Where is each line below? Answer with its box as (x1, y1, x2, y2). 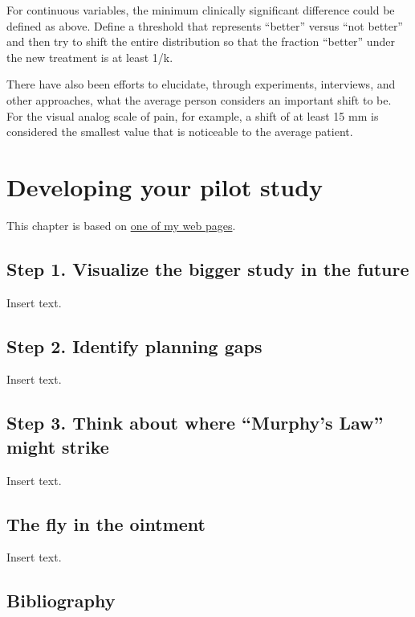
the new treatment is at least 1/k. (6, 48, 173, 65)
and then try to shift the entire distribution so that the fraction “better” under (6, 33, 395, 50)
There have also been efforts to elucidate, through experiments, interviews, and (6, 76, 396, 93)
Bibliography (6, 588, 116, 613)
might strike (6, 434, 109, 459)
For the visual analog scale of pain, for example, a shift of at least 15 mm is (6, 107, 379, 124)
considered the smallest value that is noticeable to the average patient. (6, 123, 353, 140)
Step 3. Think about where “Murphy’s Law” (6, 410, 384, 435)
